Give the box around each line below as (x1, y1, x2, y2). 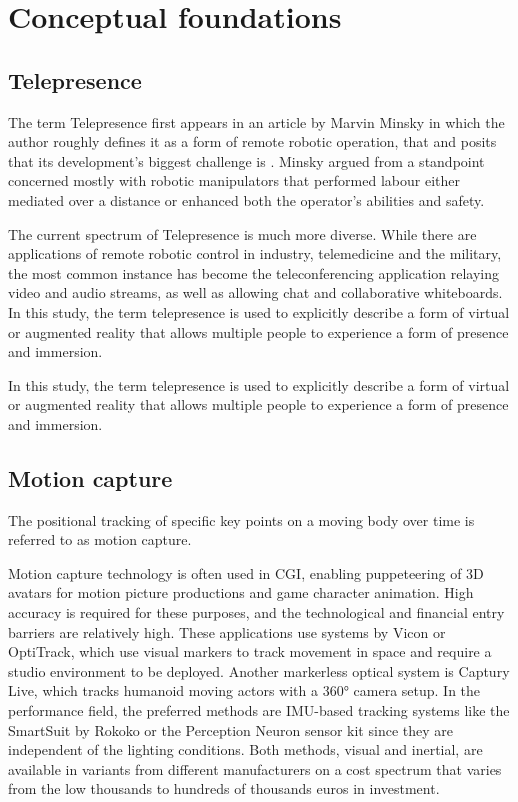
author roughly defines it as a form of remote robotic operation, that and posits (8, 131, 497, 152)
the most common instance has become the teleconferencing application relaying (8, 262, 500, 283)
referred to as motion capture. (8, 529, 192, 550)
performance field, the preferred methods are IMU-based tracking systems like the (8, 700, 510, 721)
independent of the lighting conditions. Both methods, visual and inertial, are (8, 739, 483, 760)
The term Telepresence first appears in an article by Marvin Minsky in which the (8, 111, 505, 132)
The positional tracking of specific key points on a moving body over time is (8, 509, 475, 530)
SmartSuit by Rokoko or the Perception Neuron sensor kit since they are (8, 719, 453, 740)
